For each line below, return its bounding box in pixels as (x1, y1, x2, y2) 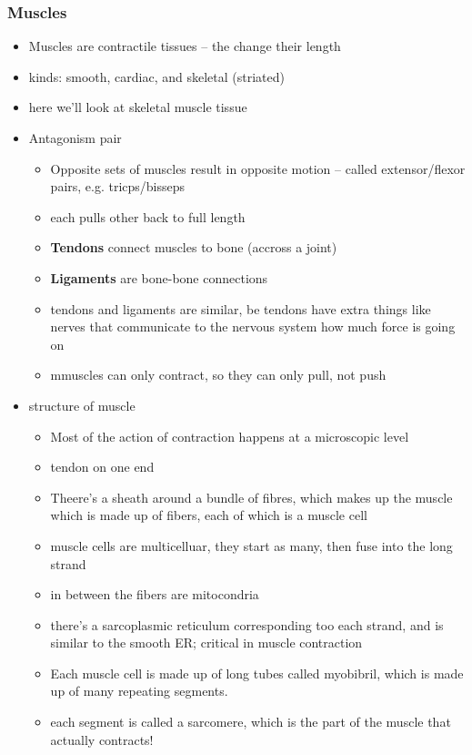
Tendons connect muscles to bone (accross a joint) (50, 238, 337, 257)
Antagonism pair (28, 128, 122, 147)
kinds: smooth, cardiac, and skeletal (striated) (28, 66, 285, 86)
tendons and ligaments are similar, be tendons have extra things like (50, 299, 431, 318)
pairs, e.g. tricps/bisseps (50, 177, 186, 196)
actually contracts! (50, 729, 154, 749)
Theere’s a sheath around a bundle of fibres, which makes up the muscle (50, 487, 453, 506)
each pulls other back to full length (50, 207, 246, 226)
